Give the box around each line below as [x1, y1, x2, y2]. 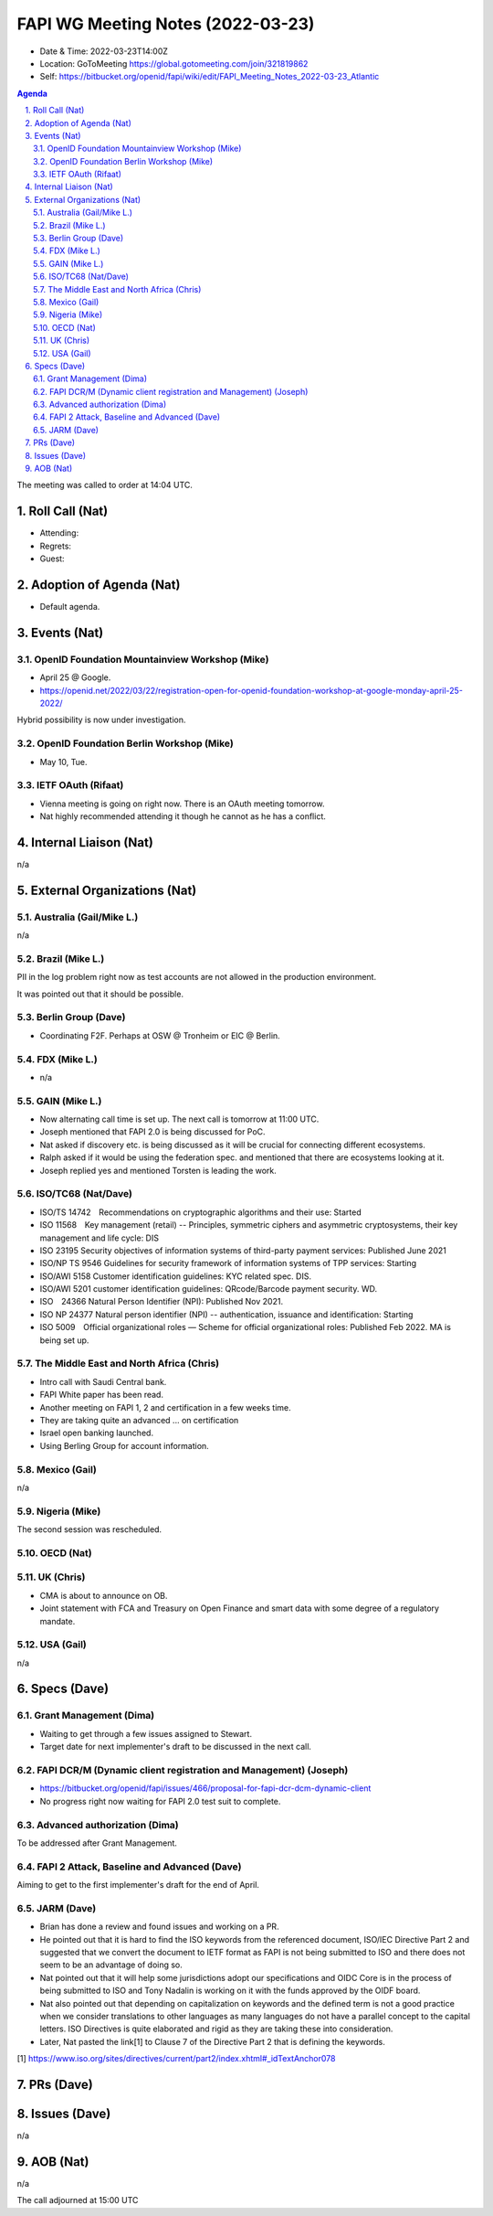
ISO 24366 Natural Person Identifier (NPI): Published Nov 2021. [39, 1296, 283, 1307]
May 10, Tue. [39, 756, 88, 767]
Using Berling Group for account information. [39, 1440, 209, 1451]
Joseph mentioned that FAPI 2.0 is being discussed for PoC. [39, 1126, 266, 1137]
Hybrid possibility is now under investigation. [16, 714, 186, 726]
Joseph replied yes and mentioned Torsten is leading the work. [39, 1165, 278, 1176]
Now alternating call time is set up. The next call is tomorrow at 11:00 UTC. [39, 1113, 320, 1124]
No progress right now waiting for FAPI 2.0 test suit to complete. [39, 1795, 281, 1806]
